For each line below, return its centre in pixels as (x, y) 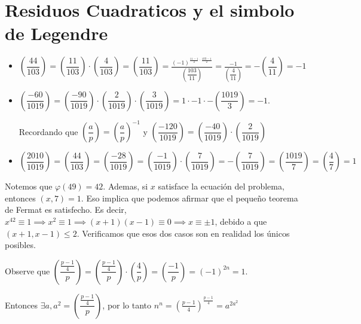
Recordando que (48, 131)
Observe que (27, 270)
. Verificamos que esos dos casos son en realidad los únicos (183, 233)
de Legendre (56, 33)
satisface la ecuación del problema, (221, 186)
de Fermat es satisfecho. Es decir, (66, 210)
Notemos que (29, 186)
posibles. (20, 245)
